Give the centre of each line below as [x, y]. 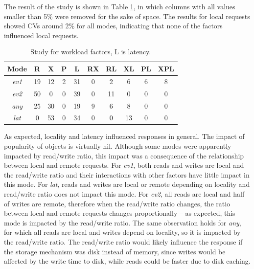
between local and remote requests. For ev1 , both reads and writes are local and [124, 165]
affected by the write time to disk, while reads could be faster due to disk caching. [127, 261]
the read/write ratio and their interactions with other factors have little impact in [127, 174]
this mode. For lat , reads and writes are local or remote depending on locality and [127, 184]
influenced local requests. [41, 35]
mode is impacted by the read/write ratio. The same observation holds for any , [123, 222]
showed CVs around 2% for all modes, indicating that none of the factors [113, 26]
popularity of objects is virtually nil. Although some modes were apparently [118, 146]
